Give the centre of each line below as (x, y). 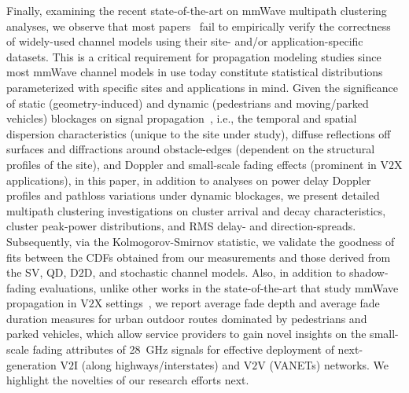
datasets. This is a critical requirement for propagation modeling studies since (194, 56)
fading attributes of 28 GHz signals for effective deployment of (183, 349)
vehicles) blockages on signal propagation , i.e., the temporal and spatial (182, 118)
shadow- (369, 272)
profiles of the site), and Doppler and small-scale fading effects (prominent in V (198, 164)
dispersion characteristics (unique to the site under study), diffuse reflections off (199, 133)
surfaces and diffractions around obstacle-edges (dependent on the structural (191, 149)
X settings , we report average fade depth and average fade (237, 303)
